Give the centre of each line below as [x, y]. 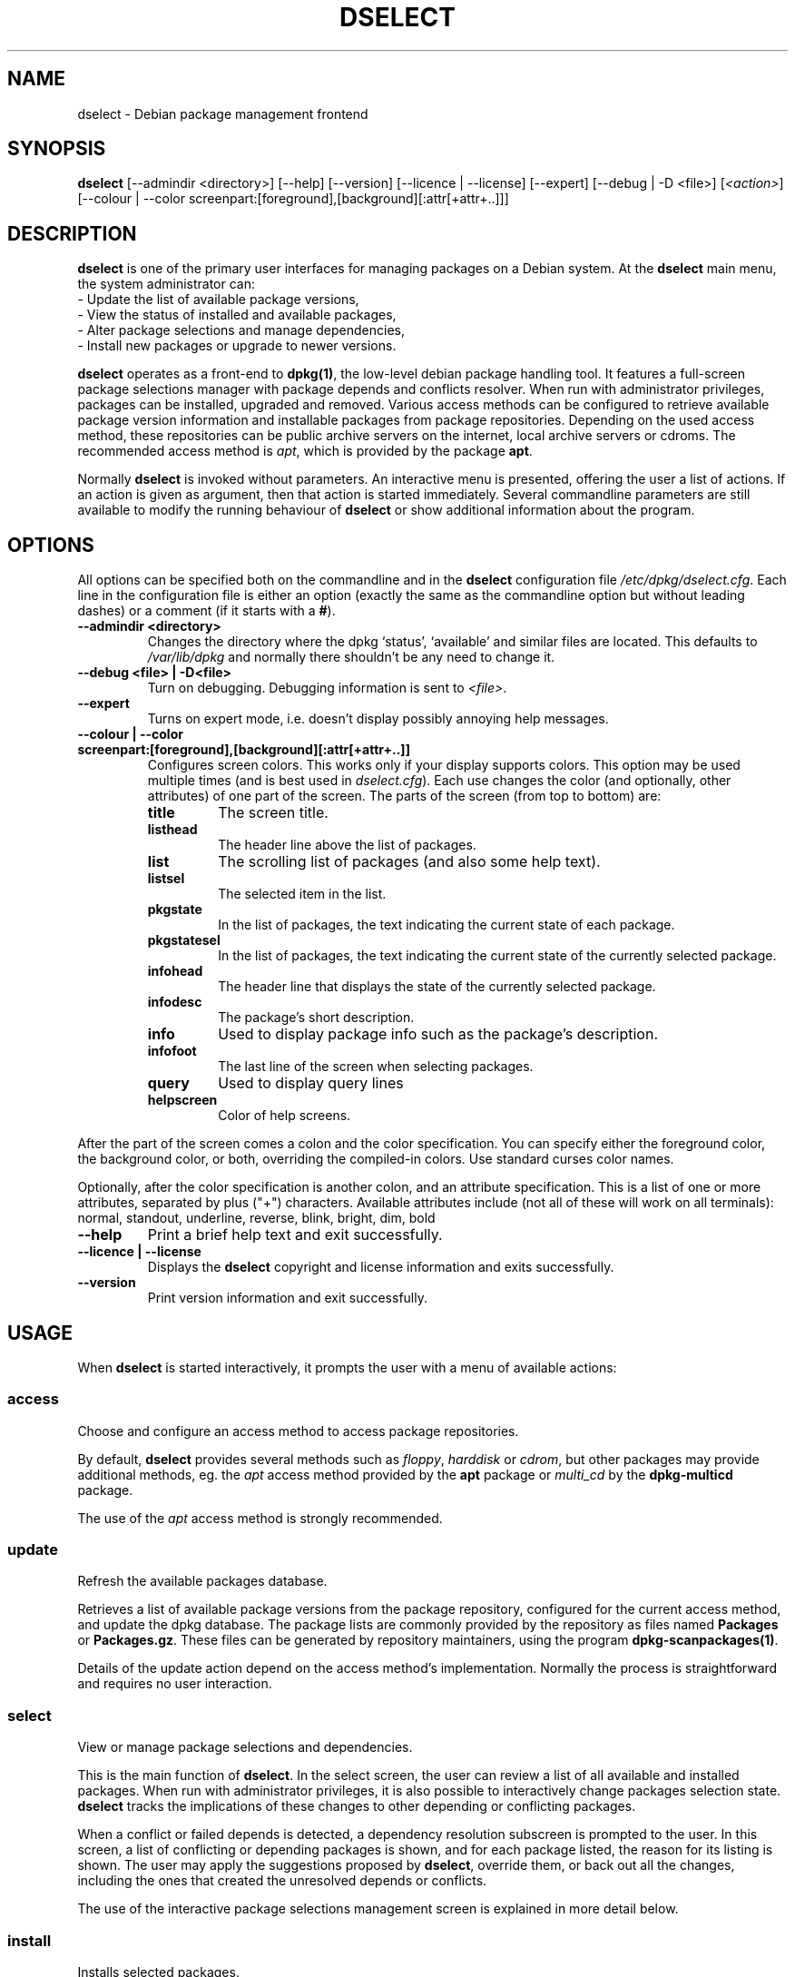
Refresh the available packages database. [202, 1581]
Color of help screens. [285, 1116]
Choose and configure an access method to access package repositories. [298, 1431]
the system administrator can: [167, 284]
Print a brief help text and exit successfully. [295, 1235]
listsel [166, 879]
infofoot [172, 1051]
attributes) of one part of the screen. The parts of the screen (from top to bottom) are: [404, 796]
